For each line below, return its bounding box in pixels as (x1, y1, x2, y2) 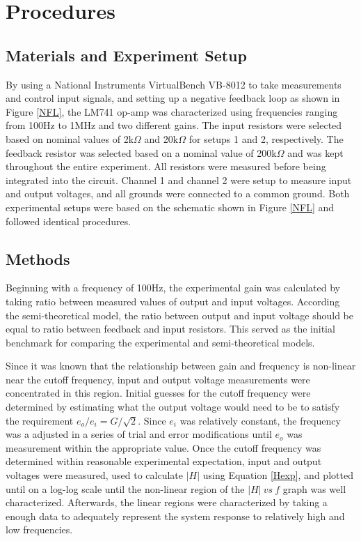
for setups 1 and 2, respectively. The (188, 131, 344, 146)
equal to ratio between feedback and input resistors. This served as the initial (6, 321, 335, 336)
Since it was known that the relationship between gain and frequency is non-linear (6, 358, 356, 373)
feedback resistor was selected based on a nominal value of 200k (6, 145, 277, 160)
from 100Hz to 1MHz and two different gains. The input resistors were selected (6, 118, 342, 132)
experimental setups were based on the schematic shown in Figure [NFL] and (6, 199, 335, 214)
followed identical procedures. (6, 213, 131, 228)
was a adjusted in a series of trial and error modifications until (6, 427, 272, 441)
